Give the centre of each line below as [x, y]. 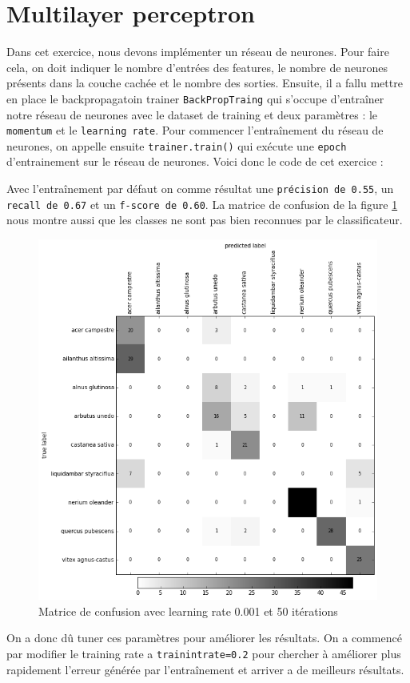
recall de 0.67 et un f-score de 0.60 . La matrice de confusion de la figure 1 [202, 204]
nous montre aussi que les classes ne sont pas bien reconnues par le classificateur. [205, 220]
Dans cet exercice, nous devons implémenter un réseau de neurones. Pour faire [198, 52]
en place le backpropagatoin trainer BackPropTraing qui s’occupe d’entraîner [195, 98]
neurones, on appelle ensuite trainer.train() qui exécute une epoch [177, 145]
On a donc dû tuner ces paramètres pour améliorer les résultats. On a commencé [204, 638]
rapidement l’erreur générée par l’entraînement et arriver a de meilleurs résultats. [205, 669]
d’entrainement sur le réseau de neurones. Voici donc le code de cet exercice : [195, 161]
